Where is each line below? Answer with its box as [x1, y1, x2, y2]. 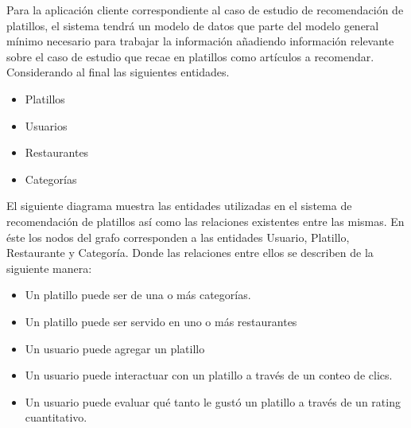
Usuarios [25, 117, 68, 134]
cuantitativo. [25, 409, 87, 426]
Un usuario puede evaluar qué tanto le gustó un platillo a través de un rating [25, 393, 401, 410]
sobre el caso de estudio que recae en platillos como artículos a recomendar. [6, 48, 374, 64]
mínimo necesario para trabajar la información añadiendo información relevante [6, 33, 394, 49]
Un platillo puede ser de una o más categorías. [25, 286, 251, 303]
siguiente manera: [6, 259, 92, 276]
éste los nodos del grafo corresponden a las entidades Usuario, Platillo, [6, 228, 350, 245]
